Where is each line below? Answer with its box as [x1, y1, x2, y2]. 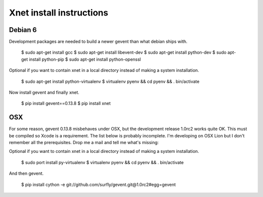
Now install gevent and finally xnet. [9, 90, 80, 96]
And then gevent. [9, 170, 44, 177]
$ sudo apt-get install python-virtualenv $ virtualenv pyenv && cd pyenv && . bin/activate [21, 78, 200, 84]
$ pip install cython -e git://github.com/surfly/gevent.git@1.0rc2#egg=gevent [21, 181, 176, 187]
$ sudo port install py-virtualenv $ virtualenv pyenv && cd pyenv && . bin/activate [21, 159, 184, 165]
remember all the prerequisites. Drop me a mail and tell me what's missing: [9, 140, 159, 146]
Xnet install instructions [9, 7, 109, 18]
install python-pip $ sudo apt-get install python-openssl [29, 56, 141, 62]
